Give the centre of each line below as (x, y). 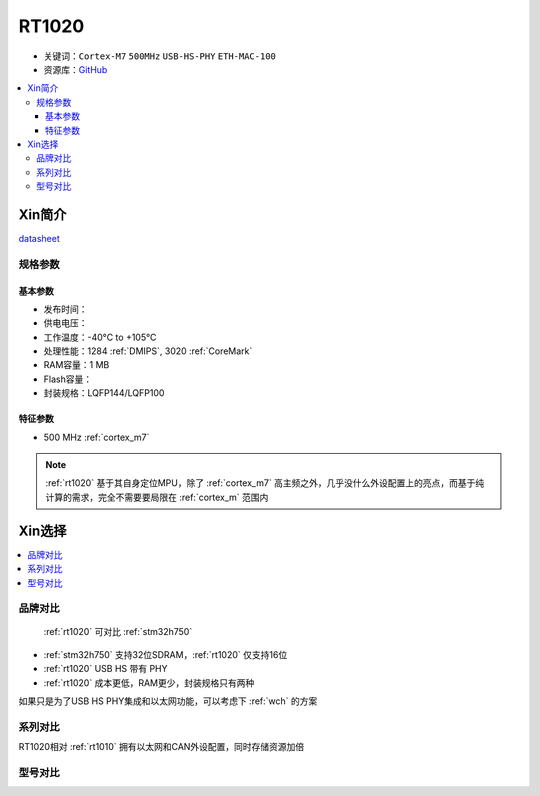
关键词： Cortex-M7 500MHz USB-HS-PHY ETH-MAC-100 (160, 56)
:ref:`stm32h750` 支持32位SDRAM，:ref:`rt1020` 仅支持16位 (165, 654)
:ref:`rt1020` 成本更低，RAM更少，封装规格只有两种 (149, 682)
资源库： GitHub (75, 69)
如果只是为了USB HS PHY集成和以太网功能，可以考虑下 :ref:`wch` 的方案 (168, 701)
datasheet (39, 238)
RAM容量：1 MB (76, 365)
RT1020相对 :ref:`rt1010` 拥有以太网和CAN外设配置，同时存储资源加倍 (161, 747)
